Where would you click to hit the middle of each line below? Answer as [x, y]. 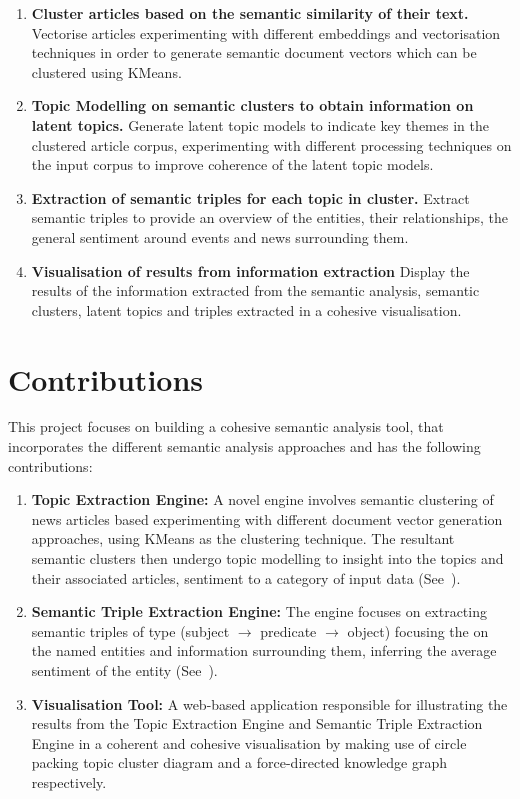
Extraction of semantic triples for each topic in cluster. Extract [250, 197]
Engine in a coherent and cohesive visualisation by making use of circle [249, 742]
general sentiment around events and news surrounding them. [220, 236]
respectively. [69, 781]
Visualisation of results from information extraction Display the [250, 270]
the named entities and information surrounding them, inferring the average [264, 650]
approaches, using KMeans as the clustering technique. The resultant [243, 538]
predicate [288, 630]
